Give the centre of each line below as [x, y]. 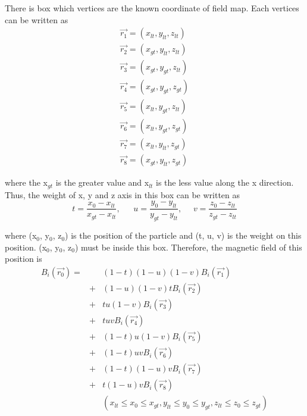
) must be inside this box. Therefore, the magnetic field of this [188, 247]
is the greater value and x [102, 182]
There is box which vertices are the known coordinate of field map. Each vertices [152, 8]
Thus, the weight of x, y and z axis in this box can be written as [123, 194]
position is [24, 259]
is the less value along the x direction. [225, 182]
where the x [26, 182]
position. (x [26, 247]
